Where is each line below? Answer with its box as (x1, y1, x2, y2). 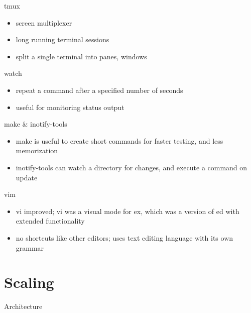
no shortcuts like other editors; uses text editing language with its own (16, 232, 233, 243)
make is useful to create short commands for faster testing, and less (16, 135, 223, 146)
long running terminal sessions (16, 34, 109, 45)
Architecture (4, 301, 43, 311)
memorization (16, 145, 58, 156)
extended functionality (16, 216, 85, 226)
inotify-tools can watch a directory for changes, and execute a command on (16, 162, 247, 172)
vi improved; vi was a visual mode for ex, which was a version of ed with (16, 205, 239, 216)
